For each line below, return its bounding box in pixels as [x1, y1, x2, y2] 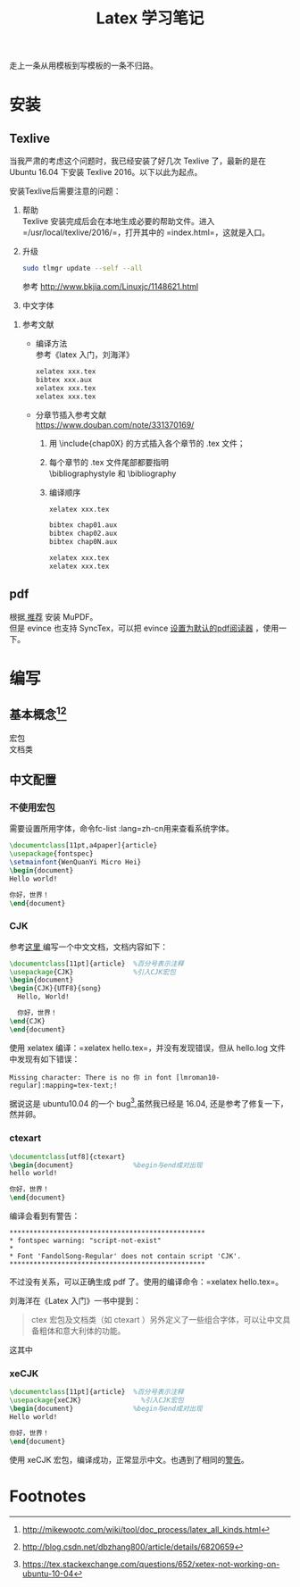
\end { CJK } [9, 1016, 46, 1025]
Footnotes [9, 1486, 87, 1506]
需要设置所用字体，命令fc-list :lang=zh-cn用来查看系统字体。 [9, 823, 235, 834]
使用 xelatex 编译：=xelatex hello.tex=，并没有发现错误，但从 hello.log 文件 [9, 1042, 286, 1053]
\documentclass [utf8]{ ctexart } [9, 1152, 126, 1161]
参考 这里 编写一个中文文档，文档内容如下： [9, 941, 168, 952]
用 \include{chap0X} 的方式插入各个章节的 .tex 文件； [48, 438, 246, 448]
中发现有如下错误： [9, 1053, 80, 1064]
